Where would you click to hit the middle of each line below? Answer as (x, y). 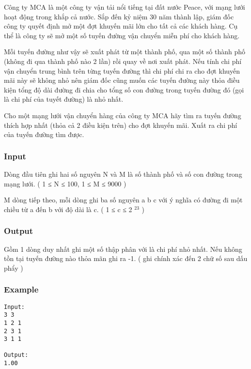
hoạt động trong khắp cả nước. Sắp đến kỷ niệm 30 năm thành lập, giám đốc (119, 16)
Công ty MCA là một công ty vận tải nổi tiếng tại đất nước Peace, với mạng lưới (125, 7)
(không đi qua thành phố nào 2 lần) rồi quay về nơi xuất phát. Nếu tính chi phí (123, 61)
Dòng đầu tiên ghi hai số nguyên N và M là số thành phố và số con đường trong (123, 174)
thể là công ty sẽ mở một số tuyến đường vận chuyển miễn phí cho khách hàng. (122, 35)
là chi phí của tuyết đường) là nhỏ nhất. (64, 99)
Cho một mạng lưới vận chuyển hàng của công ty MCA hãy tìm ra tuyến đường (123, 115)
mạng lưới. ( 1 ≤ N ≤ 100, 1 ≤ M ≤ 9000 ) (65, 183)
